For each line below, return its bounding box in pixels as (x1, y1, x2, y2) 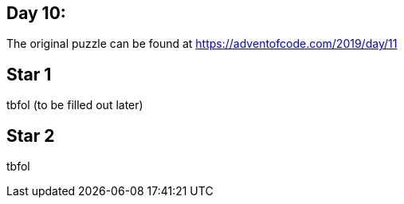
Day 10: (6, 3, 66, 23)
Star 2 (6, 125, 55, 146)
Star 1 (6, 64, 52, 84)
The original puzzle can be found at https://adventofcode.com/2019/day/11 (6, 37, 398, 51)
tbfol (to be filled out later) (6, 98, 143, 112)
